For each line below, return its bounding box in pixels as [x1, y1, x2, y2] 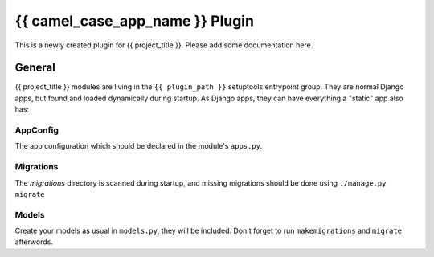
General [14, 61, 56, 75]
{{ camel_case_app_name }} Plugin [14, 12, 255, 30]
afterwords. [14, 237, 54, 247]
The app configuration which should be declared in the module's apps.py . [14, 141, 263, 151]
